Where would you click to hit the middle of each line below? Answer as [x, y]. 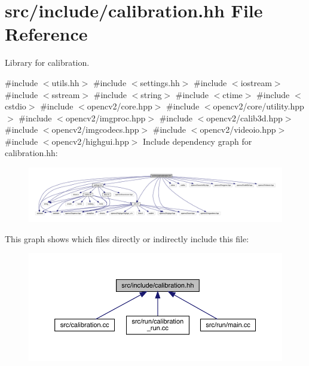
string [151, 94]
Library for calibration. [47, 62]
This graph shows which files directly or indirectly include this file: [127, 238]
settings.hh [160, 82]
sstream [66, 94]
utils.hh [65, 82]
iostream [256, 82]
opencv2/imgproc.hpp [105, 118]
